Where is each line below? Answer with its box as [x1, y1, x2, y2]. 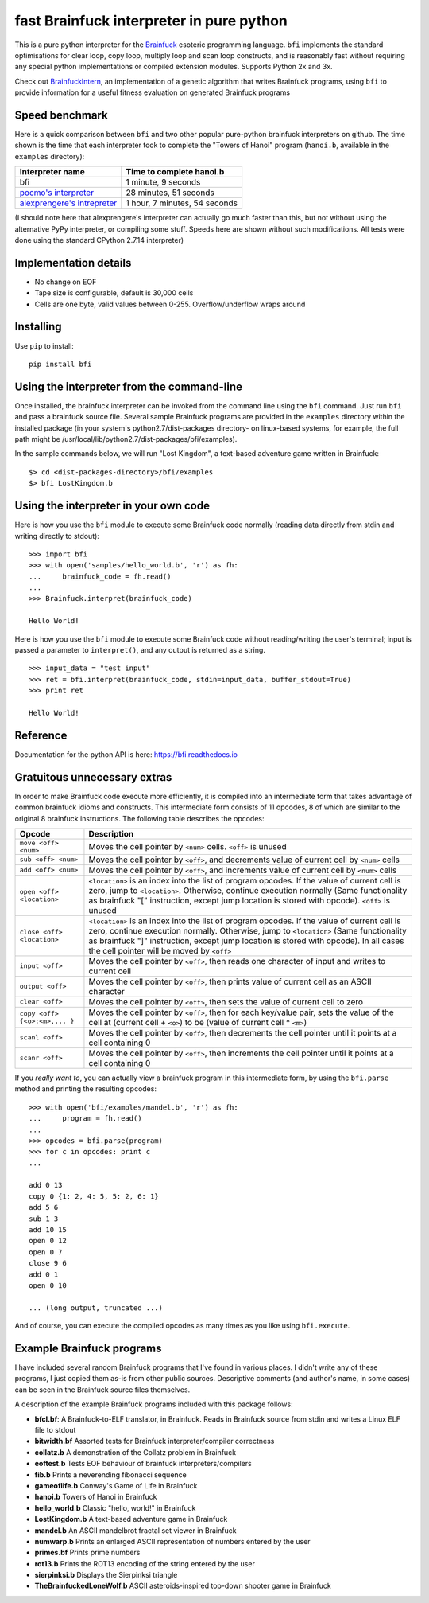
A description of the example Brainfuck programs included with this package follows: [14, 1399, 293, 1409]
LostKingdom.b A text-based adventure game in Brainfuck [34, 1515, 228, 1524]
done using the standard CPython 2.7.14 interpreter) [14, 235, 184, 244]
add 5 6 [29, 1203, 59, 1212]
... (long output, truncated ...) [29, 1303, 163, 1312]
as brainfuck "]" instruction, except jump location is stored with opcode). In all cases [88, 935, 404, 946]
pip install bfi [29, 359, 92, 369]
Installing [14, 320, 63, 333]
